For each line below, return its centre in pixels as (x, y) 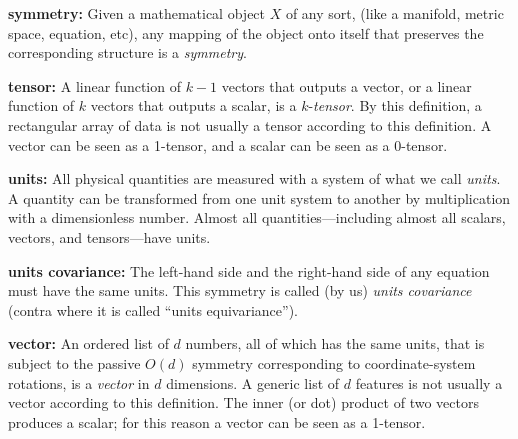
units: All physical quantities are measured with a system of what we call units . (254, 178)
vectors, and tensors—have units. (109, 236)
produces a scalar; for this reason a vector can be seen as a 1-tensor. (217, 421)
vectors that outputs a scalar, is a (193, 105)
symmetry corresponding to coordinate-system (334, 362)
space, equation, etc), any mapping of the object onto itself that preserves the (246, 32)
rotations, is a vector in (79, 382)
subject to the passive (74, 362)
